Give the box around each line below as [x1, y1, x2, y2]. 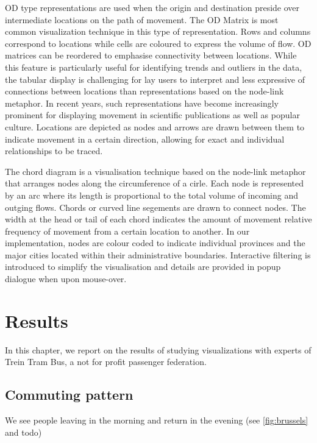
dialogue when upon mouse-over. [5, 272, 127, 285]
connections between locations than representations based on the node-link [5, 85, 284, 97]
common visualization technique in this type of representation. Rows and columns [5, 25, 311, 38]
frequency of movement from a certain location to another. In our [5, 224, 250, 237]
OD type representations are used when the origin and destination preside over [5, 1, 300, 13]
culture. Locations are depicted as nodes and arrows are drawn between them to [5, 120, 305, 133]
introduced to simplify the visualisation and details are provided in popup [5, 260, 281, 273]
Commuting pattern [5, 385, 134, 404]
